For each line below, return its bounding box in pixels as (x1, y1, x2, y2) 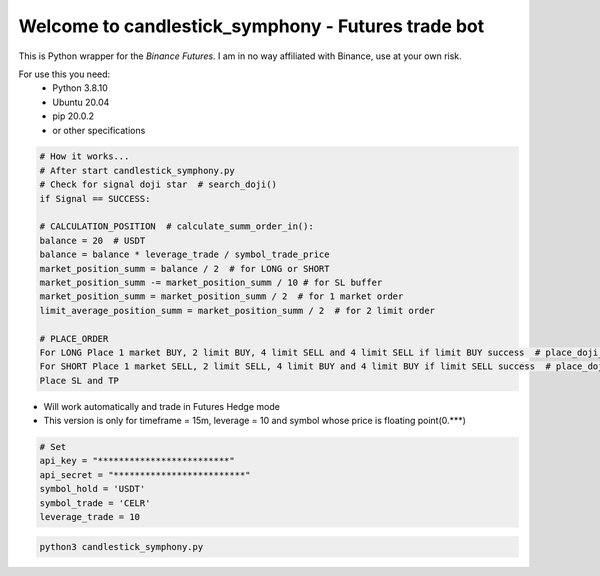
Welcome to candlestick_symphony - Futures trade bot (18, 15, 485, 37)
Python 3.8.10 (52, 82, 109, 94)
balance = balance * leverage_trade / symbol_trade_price (39, 249, 330, 260)
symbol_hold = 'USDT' (39, 483, 146, 495)
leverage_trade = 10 (39, 511, 140, 523)
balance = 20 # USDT (39, 235, 146, 246)
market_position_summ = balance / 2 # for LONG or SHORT (39, 263, 330, 274)
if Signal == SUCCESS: (39, 193, 151, 204)
